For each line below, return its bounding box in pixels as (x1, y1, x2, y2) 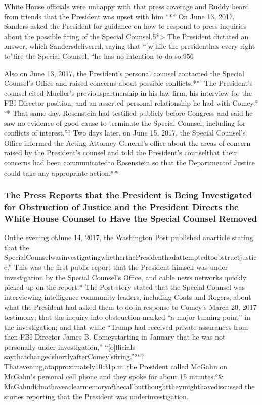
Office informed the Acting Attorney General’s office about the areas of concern (4, 137, 251, 148)
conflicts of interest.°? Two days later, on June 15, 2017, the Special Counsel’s (4, 127, 246, 138)
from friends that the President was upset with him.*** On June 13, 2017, (4, 11, 235, 21)
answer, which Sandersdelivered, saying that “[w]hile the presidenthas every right (4, 41, 255, 51)
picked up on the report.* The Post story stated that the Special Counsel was (4, 282, 245, 292)
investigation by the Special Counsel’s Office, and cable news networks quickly (4, 272, 247, 282)
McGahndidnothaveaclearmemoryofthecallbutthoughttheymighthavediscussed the (4, 381, 255, 392)
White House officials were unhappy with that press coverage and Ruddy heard (4, 1, 249, 11)
